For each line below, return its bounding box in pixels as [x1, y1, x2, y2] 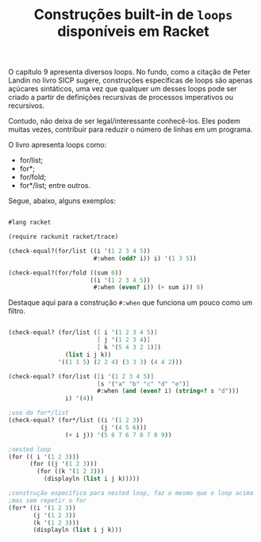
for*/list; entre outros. [19, 181, 91, 190]
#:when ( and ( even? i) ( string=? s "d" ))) [96, 387, 240, 395]
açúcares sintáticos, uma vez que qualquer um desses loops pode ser [8, 84, 237, 94]
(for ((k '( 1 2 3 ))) [36, 467, 105, 475]
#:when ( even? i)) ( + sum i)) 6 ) [93, 283, 204, 291]
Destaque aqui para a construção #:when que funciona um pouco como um [8, 298, 253, 307]
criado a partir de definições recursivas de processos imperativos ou [8, 93, 234, 102]
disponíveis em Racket [56, 22, 210, 40]
